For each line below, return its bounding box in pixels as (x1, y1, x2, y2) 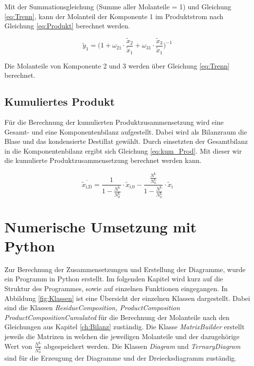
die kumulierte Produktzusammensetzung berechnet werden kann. (4, 155, 202, 165)
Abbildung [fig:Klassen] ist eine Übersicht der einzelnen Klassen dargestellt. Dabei (4, 293, 250, 303)
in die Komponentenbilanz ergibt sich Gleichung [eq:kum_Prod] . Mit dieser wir (4, 145, 242, 156)
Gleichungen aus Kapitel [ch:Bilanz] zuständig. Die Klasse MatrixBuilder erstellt (4, 321, 245, 332)
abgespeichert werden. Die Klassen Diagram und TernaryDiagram (43, 341, 241, 351)
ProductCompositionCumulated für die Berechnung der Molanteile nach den (4, 312, 230, 322)
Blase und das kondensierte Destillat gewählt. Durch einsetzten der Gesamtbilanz (4, 136, 248, 146)
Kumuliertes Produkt (4, 94, 115, 109)
